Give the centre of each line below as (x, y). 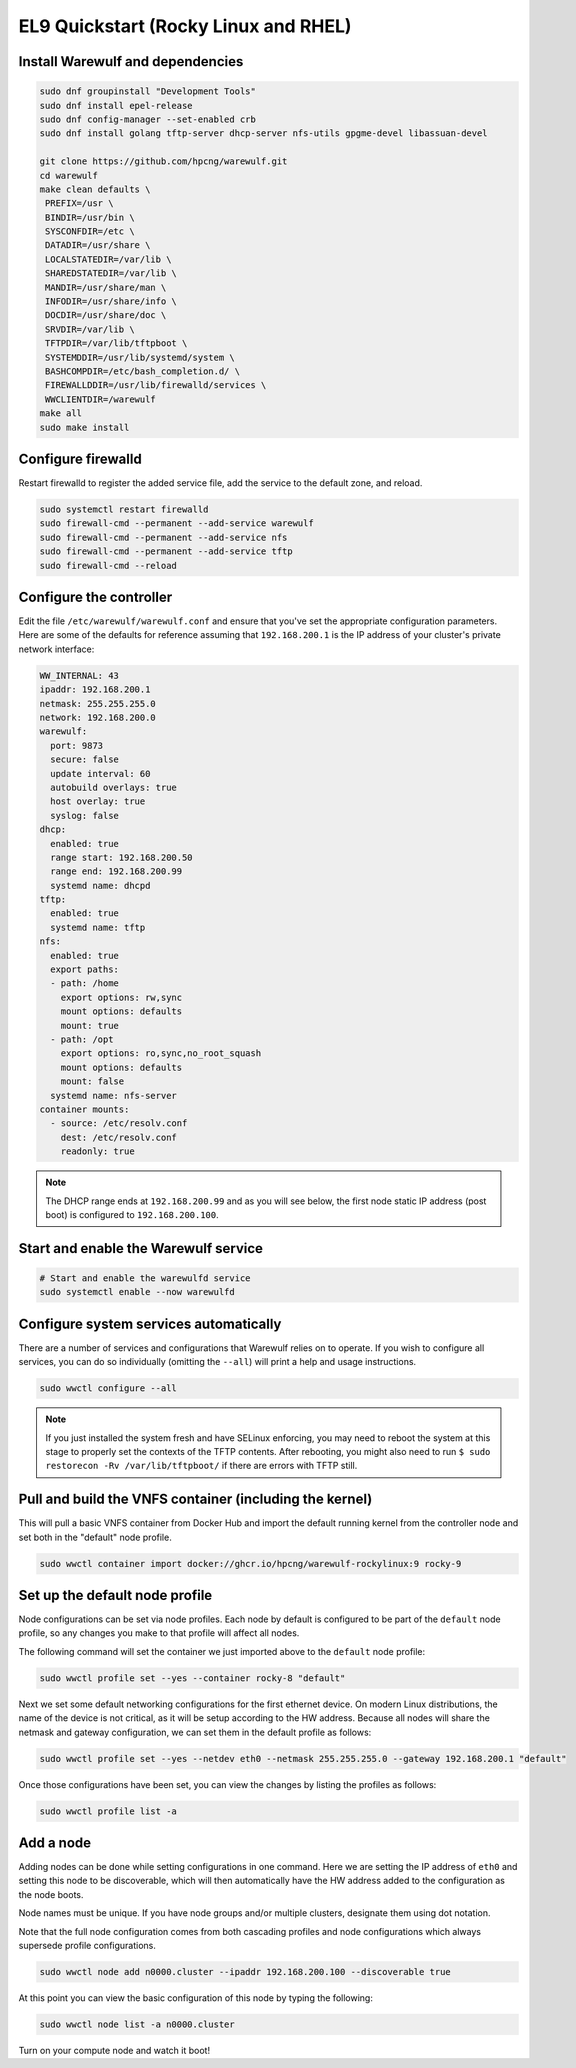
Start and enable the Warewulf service (141, 1248)
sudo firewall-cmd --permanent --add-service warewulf (176, 523)
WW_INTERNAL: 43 (79, 675)
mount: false (92, 1081)
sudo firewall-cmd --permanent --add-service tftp (166, 551)
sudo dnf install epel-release (116, 105)
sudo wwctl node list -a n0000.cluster (137, 2024)
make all (61, 413)
